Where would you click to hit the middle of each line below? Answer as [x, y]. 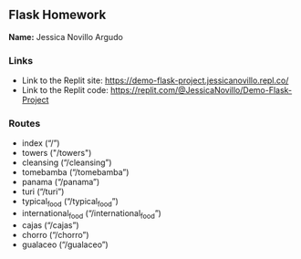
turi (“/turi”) [43, 192]
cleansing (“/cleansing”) [67, 162]
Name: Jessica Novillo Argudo [66, 36]
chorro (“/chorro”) [55, 235]
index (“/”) [41, 143]
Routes [25, 124]
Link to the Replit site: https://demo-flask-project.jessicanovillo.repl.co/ [155, 80]
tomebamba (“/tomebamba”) [75, 172]
